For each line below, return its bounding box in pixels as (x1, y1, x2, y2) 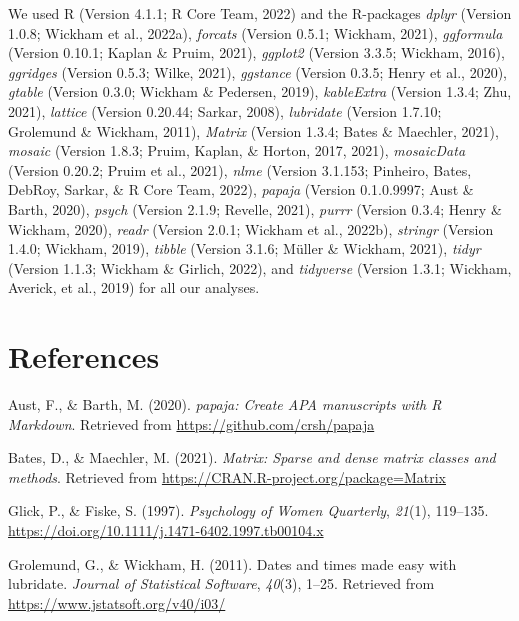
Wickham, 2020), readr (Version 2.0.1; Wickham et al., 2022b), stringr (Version (8, 218, 494, 239)
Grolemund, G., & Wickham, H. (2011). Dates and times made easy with (8, 553, 457, 574)
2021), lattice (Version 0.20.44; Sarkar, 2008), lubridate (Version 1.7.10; (8, 100, 442, 121)
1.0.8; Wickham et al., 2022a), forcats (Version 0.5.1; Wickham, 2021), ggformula (8, 22, 503, 43)
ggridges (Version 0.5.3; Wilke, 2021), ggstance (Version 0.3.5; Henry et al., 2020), (8, 61, 507, 82)
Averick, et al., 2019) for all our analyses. (8, 277, 260, 298)
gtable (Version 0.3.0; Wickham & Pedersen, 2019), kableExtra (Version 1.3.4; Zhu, (8, 81, 512, 102)
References (8, 336, 160, 377)
